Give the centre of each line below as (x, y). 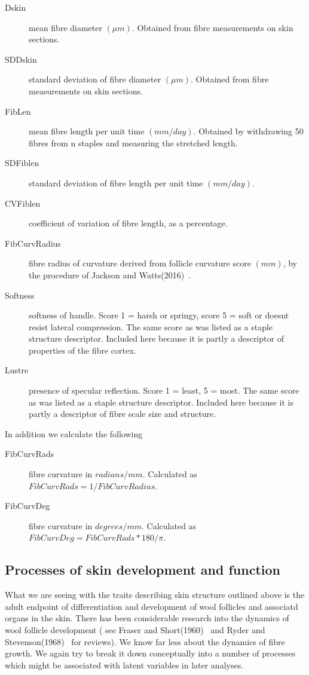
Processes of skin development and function (143, 570)
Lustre (17, 370)
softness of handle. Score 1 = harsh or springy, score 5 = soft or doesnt (159, 315)
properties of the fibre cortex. (82, 350)
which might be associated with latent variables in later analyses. (124, 665)
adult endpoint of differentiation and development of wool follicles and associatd (152, 606)
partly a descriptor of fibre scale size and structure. (123, 414)
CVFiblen (23, 203)
